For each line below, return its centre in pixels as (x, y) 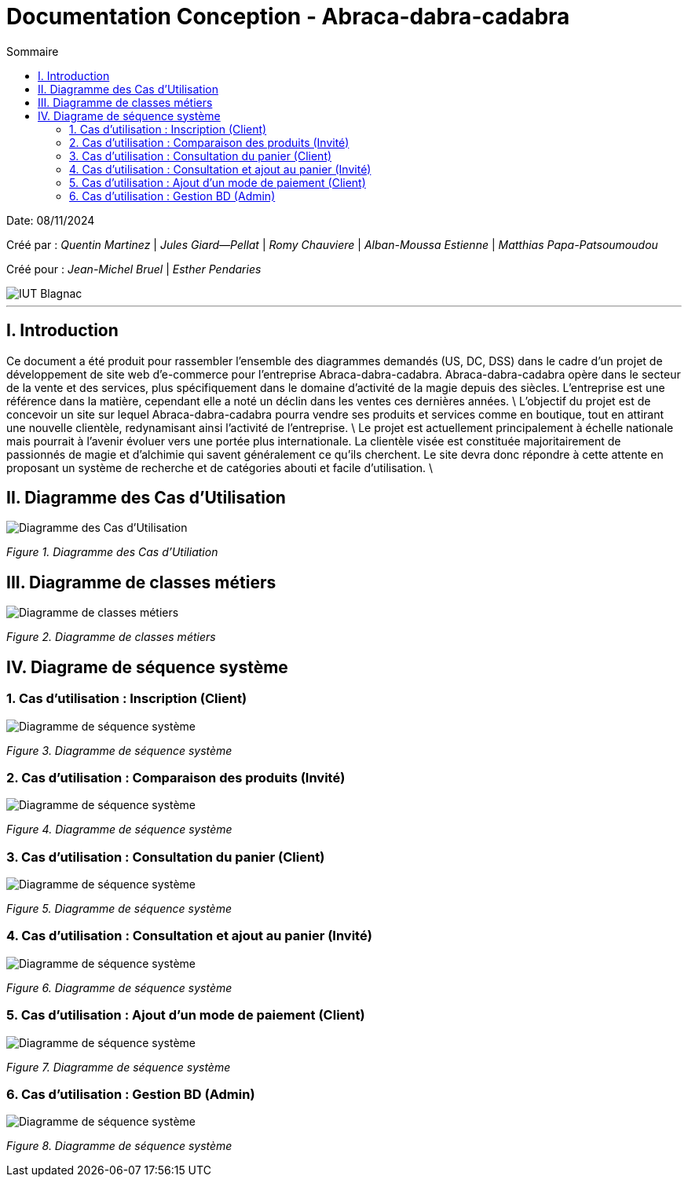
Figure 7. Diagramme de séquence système (119, 1067)
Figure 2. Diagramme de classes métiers (111, 637)
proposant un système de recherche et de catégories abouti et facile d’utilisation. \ (220, 467)
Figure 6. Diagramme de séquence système (119, 987)
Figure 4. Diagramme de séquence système (119, 830)
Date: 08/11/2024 (51, 220)
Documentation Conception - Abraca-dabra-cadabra (288, 16)
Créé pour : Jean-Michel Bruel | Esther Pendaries (134, 269)
